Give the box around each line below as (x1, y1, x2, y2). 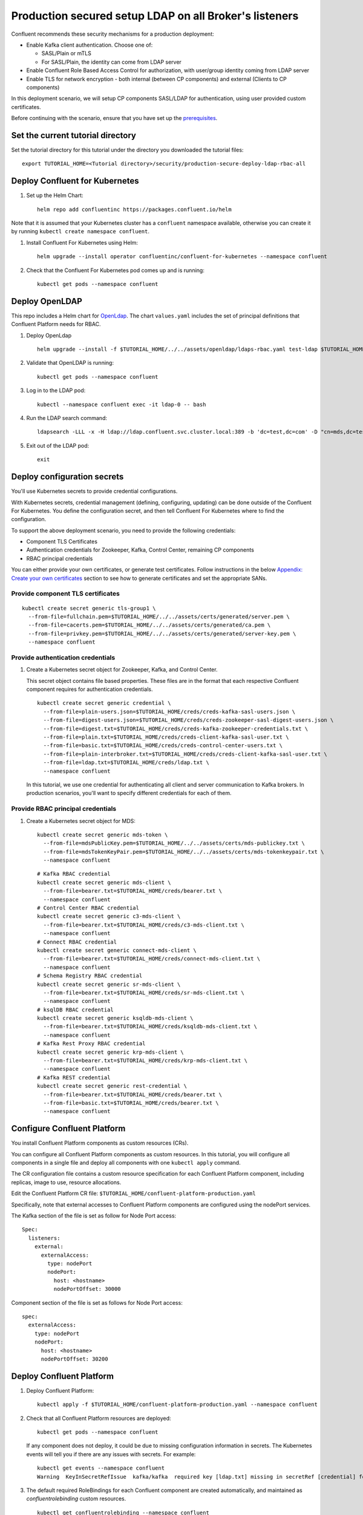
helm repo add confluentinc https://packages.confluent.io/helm (37, 206, 232, 213)
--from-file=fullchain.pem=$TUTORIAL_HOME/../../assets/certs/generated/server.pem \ (28, 613, 290, 620)
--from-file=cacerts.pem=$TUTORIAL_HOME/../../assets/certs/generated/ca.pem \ (28, 622, 271, 628)
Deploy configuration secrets (11, 471, 124, 482)
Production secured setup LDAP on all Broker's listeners (11, 9, 299, 22)
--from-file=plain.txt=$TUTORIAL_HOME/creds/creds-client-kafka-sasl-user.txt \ (43, 734, 289, 741)
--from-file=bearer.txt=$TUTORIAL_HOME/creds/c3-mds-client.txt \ (43, 921, 244, 928)
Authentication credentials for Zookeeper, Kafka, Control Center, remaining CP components (26, 546, 254, 554)
